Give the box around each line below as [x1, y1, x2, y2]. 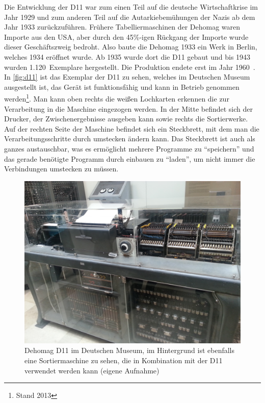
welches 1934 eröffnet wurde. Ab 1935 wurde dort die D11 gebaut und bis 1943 [4, 51, 251, 62]
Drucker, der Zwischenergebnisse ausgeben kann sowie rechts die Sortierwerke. [4, 113, 248, 124]
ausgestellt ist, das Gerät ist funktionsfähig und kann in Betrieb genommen [4, 81, 240, 92]
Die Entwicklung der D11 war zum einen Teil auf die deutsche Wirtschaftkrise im [4, 2, 258, 12]
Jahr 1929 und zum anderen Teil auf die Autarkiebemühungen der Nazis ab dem [4, 11, 255, 22]
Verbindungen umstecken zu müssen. [4, 163, 119, 174]
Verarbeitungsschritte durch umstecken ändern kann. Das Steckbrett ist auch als [4, 133, 255, 144]
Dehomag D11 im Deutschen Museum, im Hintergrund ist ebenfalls [24, 345, 235, 356]
